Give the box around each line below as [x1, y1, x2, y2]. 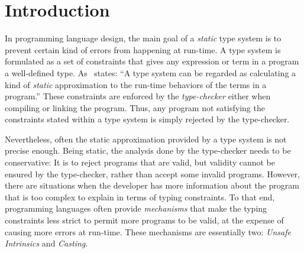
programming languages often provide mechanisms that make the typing [5, 202, 267, 215]
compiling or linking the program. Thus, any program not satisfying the [5, 101, 265, 113]
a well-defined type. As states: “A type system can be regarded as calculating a [5, 66, 296, 79]
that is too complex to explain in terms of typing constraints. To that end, [5, 190, 275, 203]
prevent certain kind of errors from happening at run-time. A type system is [5, 43, 281, 56]
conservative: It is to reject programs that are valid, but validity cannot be [5, 156, 275, 168]
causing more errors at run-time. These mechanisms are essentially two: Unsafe [5, 225, 291, 238]
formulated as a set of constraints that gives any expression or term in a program [5, 55, 299, 67]
